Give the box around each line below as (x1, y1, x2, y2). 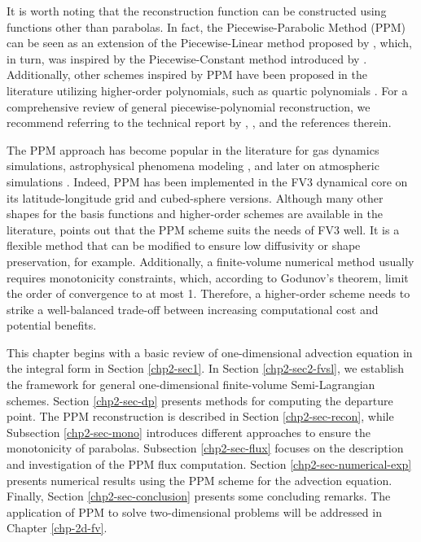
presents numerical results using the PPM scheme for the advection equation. (7, 471, 392, 488)
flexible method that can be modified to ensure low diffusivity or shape (7, 237, 361, 254)
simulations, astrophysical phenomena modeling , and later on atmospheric (7, 157, 379, 174)
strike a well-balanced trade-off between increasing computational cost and (7, 300, 379, 317)
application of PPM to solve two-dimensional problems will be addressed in (7, 503, 382, 520)
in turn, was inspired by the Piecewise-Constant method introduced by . (7, 50, 367, 67)
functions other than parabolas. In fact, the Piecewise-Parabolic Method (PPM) (7, 18, 406, 35)
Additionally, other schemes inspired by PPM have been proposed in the (7, 66, 368, 83)
